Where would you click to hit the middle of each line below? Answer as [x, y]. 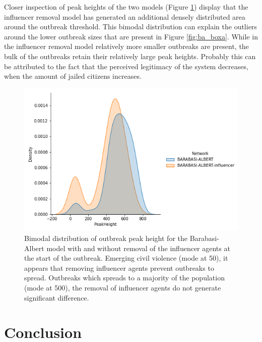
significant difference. [57, 297]
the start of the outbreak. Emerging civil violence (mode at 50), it [126, 258]
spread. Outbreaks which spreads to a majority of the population [124, 278]
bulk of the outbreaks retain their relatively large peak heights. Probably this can [130, 56]
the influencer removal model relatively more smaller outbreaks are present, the [126, 46]
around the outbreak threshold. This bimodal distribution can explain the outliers [130, 27]
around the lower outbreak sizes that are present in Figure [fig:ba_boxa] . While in [131, 36]
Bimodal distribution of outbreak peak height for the [106, 238]
